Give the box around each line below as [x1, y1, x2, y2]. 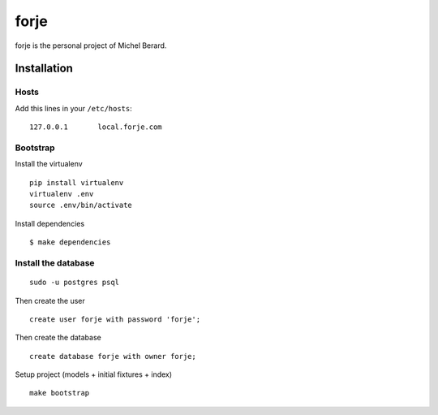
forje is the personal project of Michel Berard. [15, 41, 167, 50]
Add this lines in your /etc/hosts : [15, 103, 133, 113]
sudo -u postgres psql [29, 278, 120, 287]
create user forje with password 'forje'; [29, 314, 201, 324]
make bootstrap [29, 388, 90, 398]
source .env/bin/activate [29, 201, 133, 210]
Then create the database [15, 333, 101, 343]
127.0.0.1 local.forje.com [29, 123, 162, 132]
